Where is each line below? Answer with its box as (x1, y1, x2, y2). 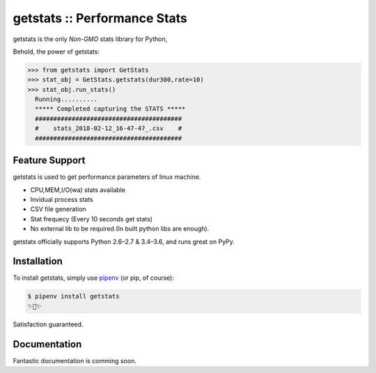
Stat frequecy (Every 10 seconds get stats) (30, 214, 153, 223)
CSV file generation (30, 205, 86, 214)
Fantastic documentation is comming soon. (13, 356, 137, 365)
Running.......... (35, 95, 97, 104)
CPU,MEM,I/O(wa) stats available (30, 185, 125, 194)
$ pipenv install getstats (27, 292, 120, 301)
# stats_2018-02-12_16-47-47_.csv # (35, 125, 182, 132)
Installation (13, 255, 63, 267)
